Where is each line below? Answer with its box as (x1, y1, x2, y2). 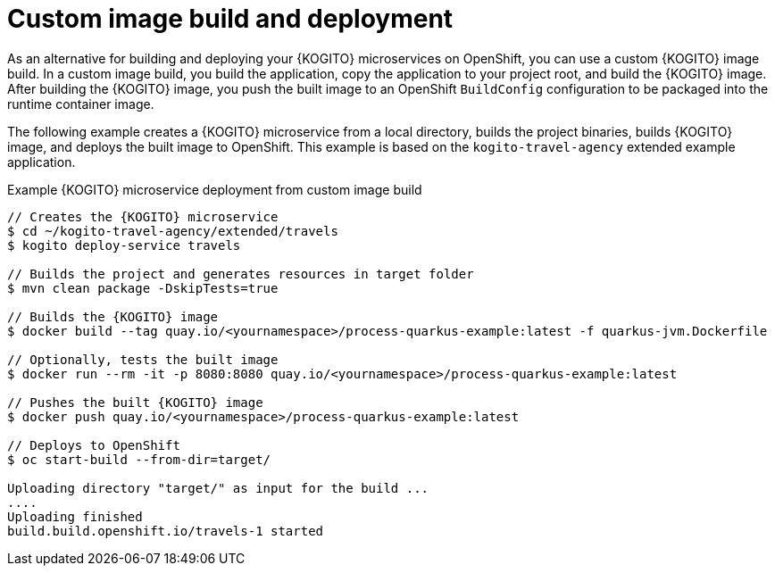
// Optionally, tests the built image (7, 352, 279, 367)
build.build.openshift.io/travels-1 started (7, 523, 324, 538)
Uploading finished (7, 509, 143, 524)
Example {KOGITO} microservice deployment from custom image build (7, 181, 422, 197)
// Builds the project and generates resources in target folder (7, 266, 474, 281)
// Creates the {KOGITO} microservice (7, 209, 279, 224)
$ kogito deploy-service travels (7, 237, 241, 253)
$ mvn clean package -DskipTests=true (7, 280, 279, 295)
